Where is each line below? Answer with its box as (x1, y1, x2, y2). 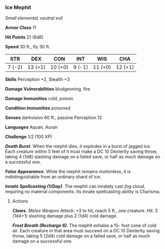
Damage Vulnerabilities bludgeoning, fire (5, 86, 90, 92)
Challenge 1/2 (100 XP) (5, 134, 53, 140)
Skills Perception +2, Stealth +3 (5, 76, 70, 82)
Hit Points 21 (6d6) (5, 34, 43, 40)
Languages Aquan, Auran (5, 124, 58, 130)
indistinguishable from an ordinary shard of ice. (5, 174, 101, 180)
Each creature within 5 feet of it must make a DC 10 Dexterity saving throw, (5, 148, 158, 154)
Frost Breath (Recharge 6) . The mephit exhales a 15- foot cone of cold (12, 222, 157, 228)
